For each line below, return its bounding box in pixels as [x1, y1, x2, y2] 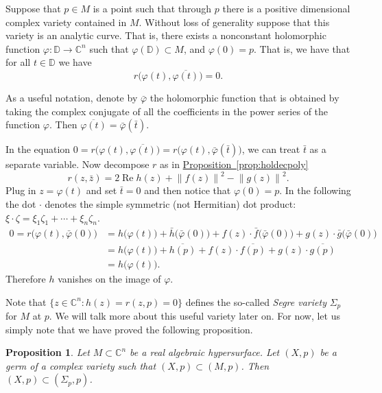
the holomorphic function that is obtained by [150, 91, 339, 105]
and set [86, 183, 117, 198]
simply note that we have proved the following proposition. [5, 322, 253, 336]
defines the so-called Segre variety [185, 294, 326, 309]
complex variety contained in [5, 14, 127, 29]
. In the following [279, 183, 351, 198]
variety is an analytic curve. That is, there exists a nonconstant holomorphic [5, 28, 326, 43]
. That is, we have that [254, 41, 350, 56]
